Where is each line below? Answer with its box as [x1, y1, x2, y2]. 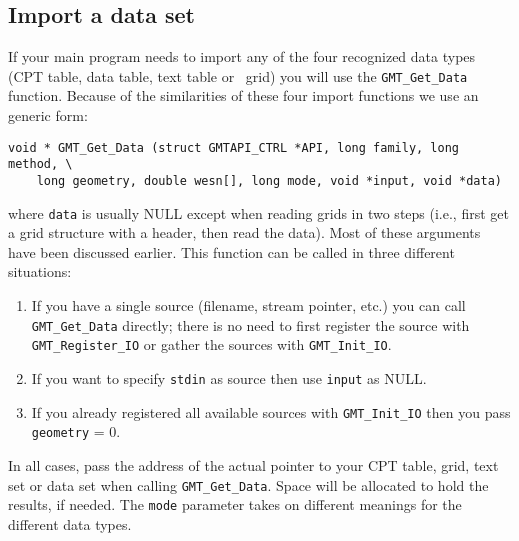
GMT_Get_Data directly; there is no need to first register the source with [31, 314, 470, 335]
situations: [8, 261, 72, 282]
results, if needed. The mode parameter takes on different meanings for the [8, 494, 462, 515]
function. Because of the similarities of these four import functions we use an [8, 85, 479, 106]
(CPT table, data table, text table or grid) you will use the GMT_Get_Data [8, 65, 468, 86]
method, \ [8, 157, 73, 172]
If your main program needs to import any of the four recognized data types [8, 46, 476, 67]
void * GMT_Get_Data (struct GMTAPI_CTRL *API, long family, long [8, 140, 460, 155]
